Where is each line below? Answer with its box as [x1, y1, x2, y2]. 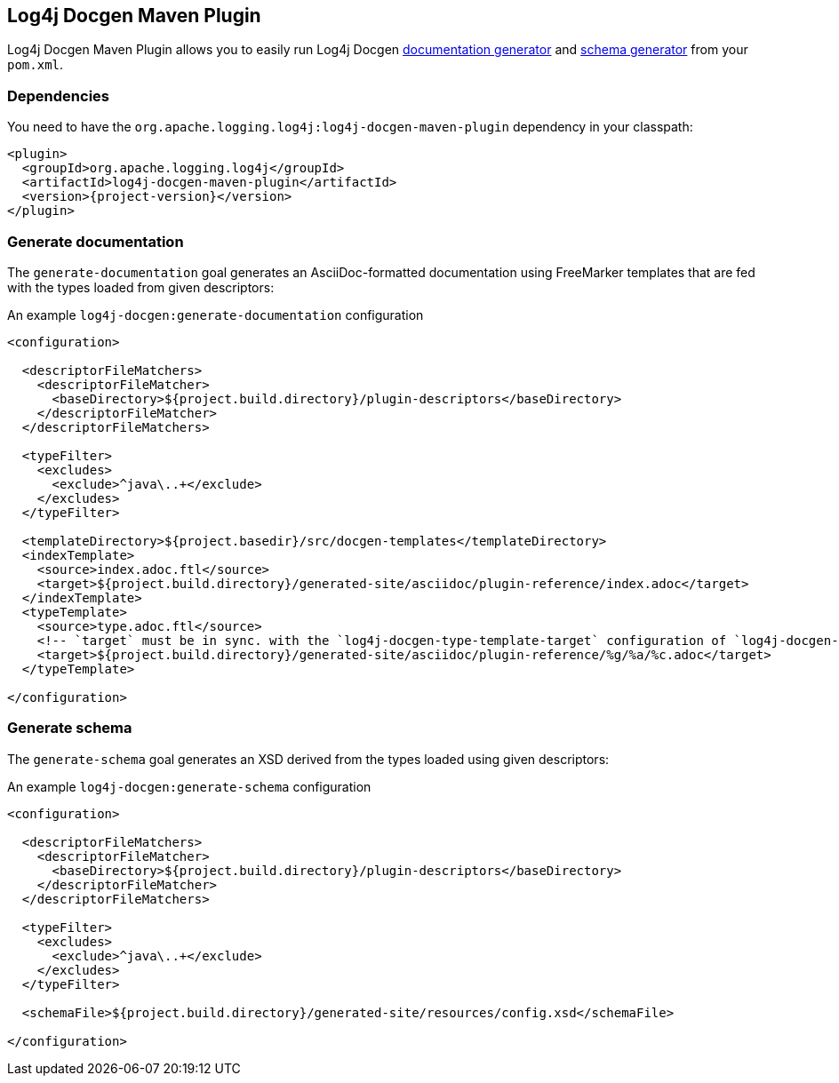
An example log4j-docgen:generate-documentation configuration [7, 307, 424, 323]
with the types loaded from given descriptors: [7, 279, 275, 295]
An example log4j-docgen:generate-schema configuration [7, 778, 372, 794]
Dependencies [7, 86, 110, 105]
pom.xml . [7, 57, 64, 73]
